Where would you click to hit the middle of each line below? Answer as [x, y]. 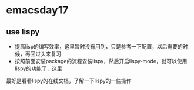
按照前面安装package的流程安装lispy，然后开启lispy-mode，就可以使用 [101, 61]
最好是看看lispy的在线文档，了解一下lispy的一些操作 [69, 81]
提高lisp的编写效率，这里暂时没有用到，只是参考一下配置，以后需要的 [99, 46]
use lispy [23, 32]
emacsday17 [37, 10]
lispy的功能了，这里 [39, 68]
